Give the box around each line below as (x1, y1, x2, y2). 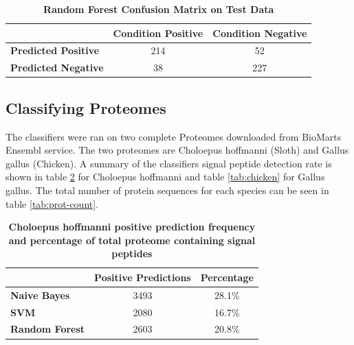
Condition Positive (113, 25, 203, 40)
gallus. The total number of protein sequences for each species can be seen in (5, 182, 329, 197)
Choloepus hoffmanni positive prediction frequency (8, 219, 256, 234)
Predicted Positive (10, 43, 100, 58)
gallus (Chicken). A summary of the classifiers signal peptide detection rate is (5, 156, 332, 170)
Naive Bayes (10, 287, 70, 302)
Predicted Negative (10, 60, 104, 75)
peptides (111, 246, 153, 261)
